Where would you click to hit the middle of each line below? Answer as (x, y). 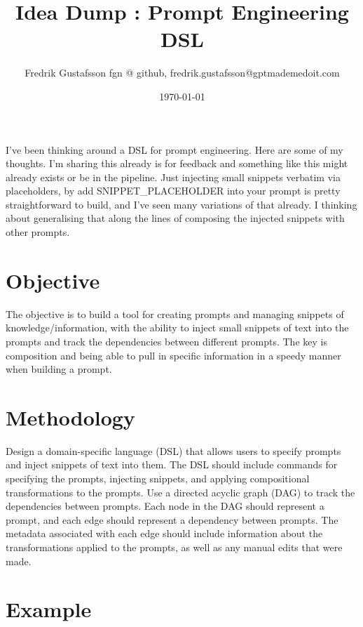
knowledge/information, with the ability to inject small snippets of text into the (177, 328)
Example (49, 609)
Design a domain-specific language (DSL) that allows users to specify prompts (173, 450)
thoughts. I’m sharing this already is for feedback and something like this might (177, 163)
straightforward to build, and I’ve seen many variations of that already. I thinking (181, 204)
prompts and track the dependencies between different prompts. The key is (166, 341)
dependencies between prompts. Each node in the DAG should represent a (165, 506)
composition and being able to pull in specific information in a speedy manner (173, 355)
